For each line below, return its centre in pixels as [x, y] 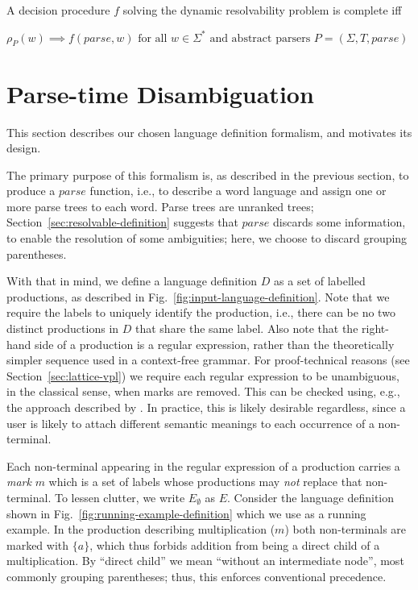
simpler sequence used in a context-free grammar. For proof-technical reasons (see [208, 360]
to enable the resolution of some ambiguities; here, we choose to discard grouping [207, 238]
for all [153, 38]
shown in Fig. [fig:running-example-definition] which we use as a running [186, 513]
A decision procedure [58, 10]
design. [24, 148]
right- [375, 328]
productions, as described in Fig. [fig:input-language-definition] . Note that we [198, 296]
